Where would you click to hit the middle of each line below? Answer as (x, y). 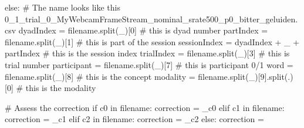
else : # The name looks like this (63, 7)
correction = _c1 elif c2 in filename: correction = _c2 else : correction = (134, 119)
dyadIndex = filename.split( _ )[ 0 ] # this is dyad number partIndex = (143, 30)
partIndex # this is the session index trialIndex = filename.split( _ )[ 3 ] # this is (147, 53)
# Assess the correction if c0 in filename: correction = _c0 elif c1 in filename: (145, 107)
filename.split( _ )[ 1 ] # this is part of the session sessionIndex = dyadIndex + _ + (152, 41)
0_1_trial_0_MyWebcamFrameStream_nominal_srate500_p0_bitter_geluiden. (151, 18)
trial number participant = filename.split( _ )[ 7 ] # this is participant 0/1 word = (149, 64)
